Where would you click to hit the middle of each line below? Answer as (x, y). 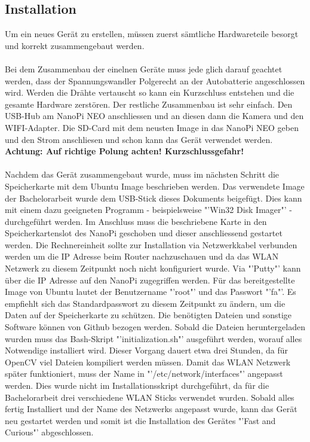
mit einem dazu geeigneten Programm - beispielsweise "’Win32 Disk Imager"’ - (148, 210)
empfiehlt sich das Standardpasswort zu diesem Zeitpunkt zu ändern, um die (145, 303)
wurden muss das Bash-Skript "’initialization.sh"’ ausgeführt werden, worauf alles (154, 338)
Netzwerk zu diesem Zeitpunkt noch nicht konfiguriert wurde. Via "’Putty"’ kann (153, 268)
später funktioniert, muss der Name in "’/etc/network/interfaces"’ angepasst (144, 374)
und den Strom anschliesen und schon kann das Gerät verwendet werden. (139, 139)
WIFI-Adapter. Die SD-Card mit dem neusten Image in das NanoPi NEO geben (152, 127)
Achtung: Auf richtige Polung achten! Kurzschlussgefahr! (125, 151)
